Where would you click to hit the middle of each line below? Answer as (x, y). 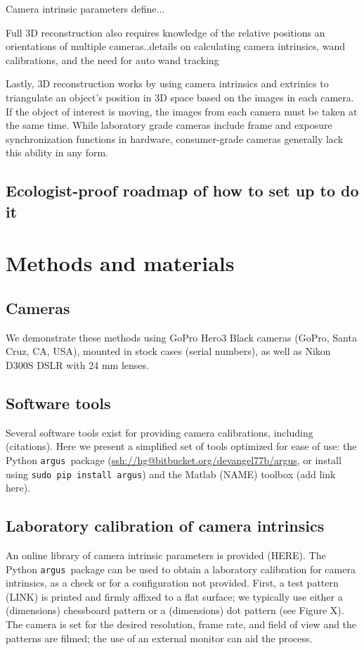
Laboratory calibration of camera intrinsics (165, 526)
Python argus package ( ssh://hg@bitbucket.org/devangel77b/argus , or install (174, 460)
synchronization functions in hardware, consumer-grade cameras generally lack (175, 138)
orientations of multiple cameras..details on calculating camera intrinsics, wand (176, 46)
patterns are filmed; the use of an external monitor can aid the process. (159, 638)
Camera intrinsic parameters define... (85, 8)
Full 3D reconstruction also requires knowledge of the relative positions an (165, 32)
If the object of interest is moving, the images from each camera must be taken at (182, 111)
